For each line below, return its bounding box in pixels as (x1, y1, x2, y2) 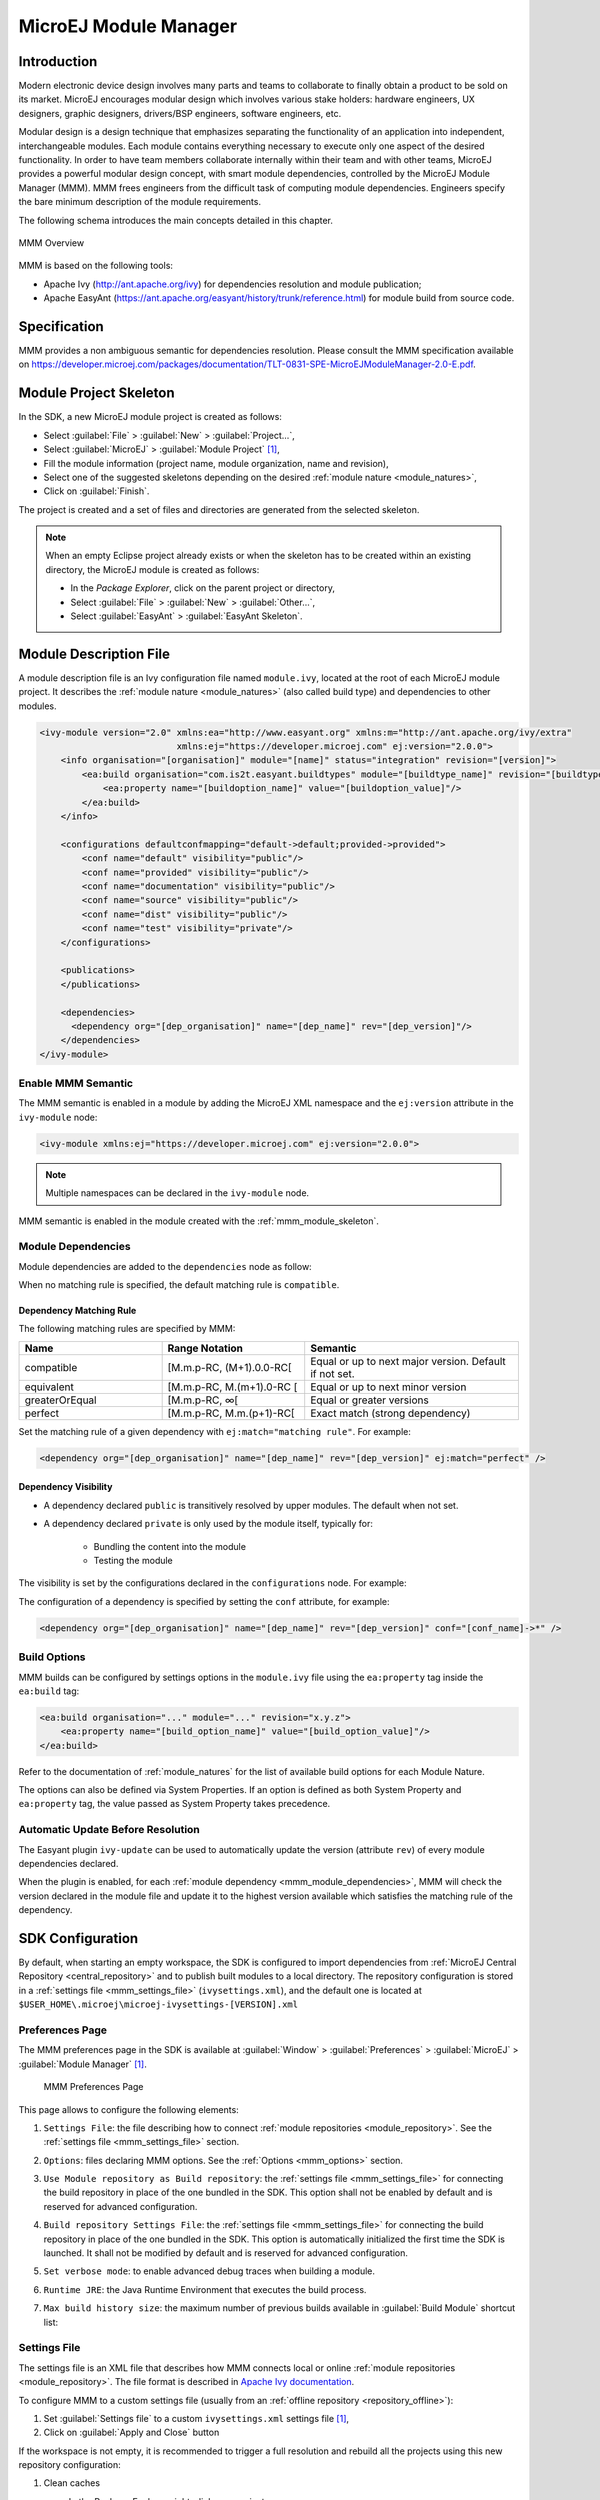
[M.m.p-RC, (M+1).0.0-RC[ (167, 1360, 292, 1374)
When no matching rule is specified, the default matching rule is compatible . (18, 1279, 340, 1291)
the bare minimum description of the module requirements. (18, 196, 262, 208)
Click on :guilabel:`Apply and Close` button (43, 2426, 220, 2439)
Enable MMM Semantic (18, 1076, 134, 1090)
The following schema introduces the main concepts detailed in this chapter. (18, 214, 334, 226)
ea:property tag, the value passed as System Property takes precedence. (18, 1798, 331, 1810)
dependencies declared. (18, 1857, 119, 1869)
